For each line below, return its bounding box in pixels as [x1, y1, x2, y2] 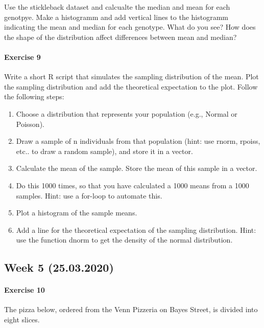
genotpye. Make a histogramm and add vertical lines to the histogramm [4, 11, 228, 22]
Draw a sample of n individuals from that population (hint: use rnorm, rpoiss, [16, 136, 260, 146]
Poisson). [16, 118, 44, 129]
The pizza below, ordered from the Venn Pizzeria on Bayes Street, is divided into [4, 304, 258, 315]
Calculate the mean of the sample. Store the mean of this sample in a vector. [16, 163, 257, 173]
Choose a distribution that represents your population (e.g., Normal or [16, 108, 237, 119]
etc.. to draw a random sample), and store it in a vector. [16, 145, 193, 156]
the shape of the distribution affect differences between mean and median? [4, 31, 237, 42]
